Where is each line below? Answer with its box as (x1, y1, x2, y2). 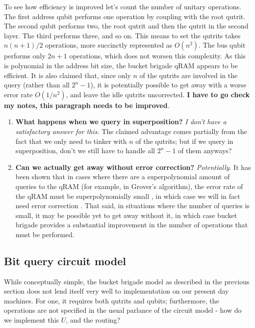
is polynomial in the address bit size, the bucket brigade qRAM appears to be (4, 60, 238, 70)
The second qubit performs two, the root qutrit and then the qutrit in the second (4, 21, 249, 31)
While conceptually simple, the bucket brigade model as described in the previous (4, 276, 250, 286)
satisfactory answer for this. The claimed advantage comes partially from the (15, 126, 247, 136)
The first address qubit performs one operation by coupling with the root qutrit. (4, 11, 246, 21)
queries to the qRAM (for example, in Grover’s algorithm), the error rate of (15, 181, 243, 191)
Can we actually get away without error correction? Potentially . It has (15, 162, 251, 172)
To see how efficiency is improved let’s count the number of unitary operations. (4, 1, 241, 11)
